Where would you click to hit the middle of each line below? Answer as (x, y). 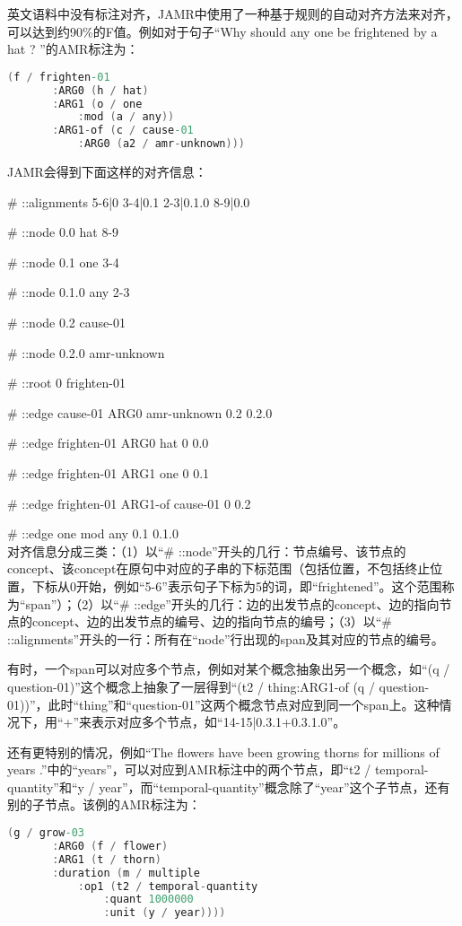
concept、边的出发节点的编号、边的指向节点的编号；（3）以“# (212, 621)
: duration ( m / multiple (126, 873)
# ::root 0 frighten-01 (66, 383)
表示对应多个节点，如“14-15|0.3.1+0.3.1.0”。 (219, 722)
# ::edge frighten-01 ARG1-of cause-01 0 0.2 (129, 503)
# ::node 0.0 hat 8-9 (63, 232)
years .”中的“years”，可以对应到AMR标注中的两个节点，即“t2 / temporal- (218, 769)
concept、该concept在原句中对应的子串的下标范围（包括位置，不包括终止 (219, 568)
